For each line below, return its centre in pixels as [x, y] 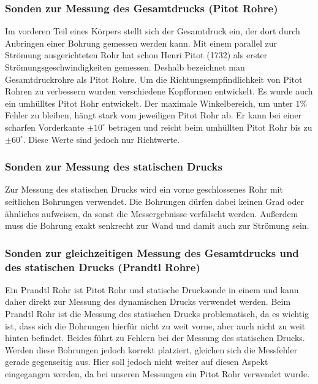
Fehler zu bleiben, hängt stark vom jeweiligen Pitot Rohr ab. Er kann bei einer [153, 115]
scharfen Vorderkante [45, 127]
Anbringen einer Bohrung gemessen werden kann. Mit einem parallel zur [141, 43]
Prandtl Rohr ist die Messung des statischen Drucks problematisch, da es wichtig [157, 314]
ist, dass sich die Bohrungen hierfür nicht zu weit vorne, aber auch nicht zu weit [155, 325]
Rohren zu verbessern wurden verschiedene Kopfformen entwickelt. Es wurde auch [159, 91]
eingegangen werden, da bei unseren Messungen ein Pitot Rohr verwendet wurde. [157, 374]
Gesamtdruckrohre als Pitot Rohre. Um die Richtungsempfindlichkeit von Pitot [154, 79]
